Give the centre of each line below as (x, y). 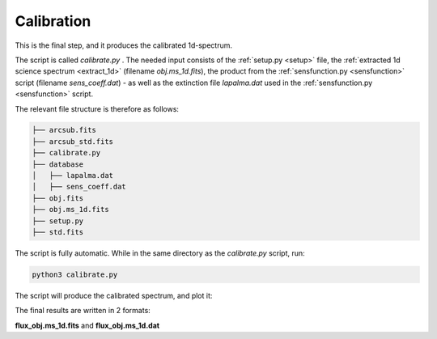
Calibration (53, 21)
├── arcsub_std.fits (72, 141)
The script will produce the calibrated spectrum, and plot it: (114, 295)
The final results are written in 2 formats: (83, 311)
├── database (58, 164)
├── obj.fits (58, 198)
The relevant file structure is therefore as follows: (97, 108)
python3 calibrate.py (75, 274)
